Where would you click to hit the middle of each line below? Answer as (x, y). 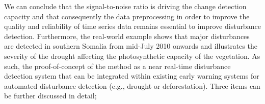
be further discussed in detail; (50, 96)
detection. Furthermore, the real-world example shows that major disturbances (127, 36)
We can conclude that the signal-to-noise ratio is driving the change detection (125, 6)
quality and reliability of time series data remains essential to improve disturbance (132, 26)
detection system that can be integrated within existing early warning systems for (132, 76)
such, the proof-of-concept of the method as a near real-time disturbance (117, 66)
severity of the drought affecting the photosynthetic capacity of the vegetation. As (132, 56)
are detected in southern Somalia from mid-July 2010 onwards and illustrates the (131, 46)
